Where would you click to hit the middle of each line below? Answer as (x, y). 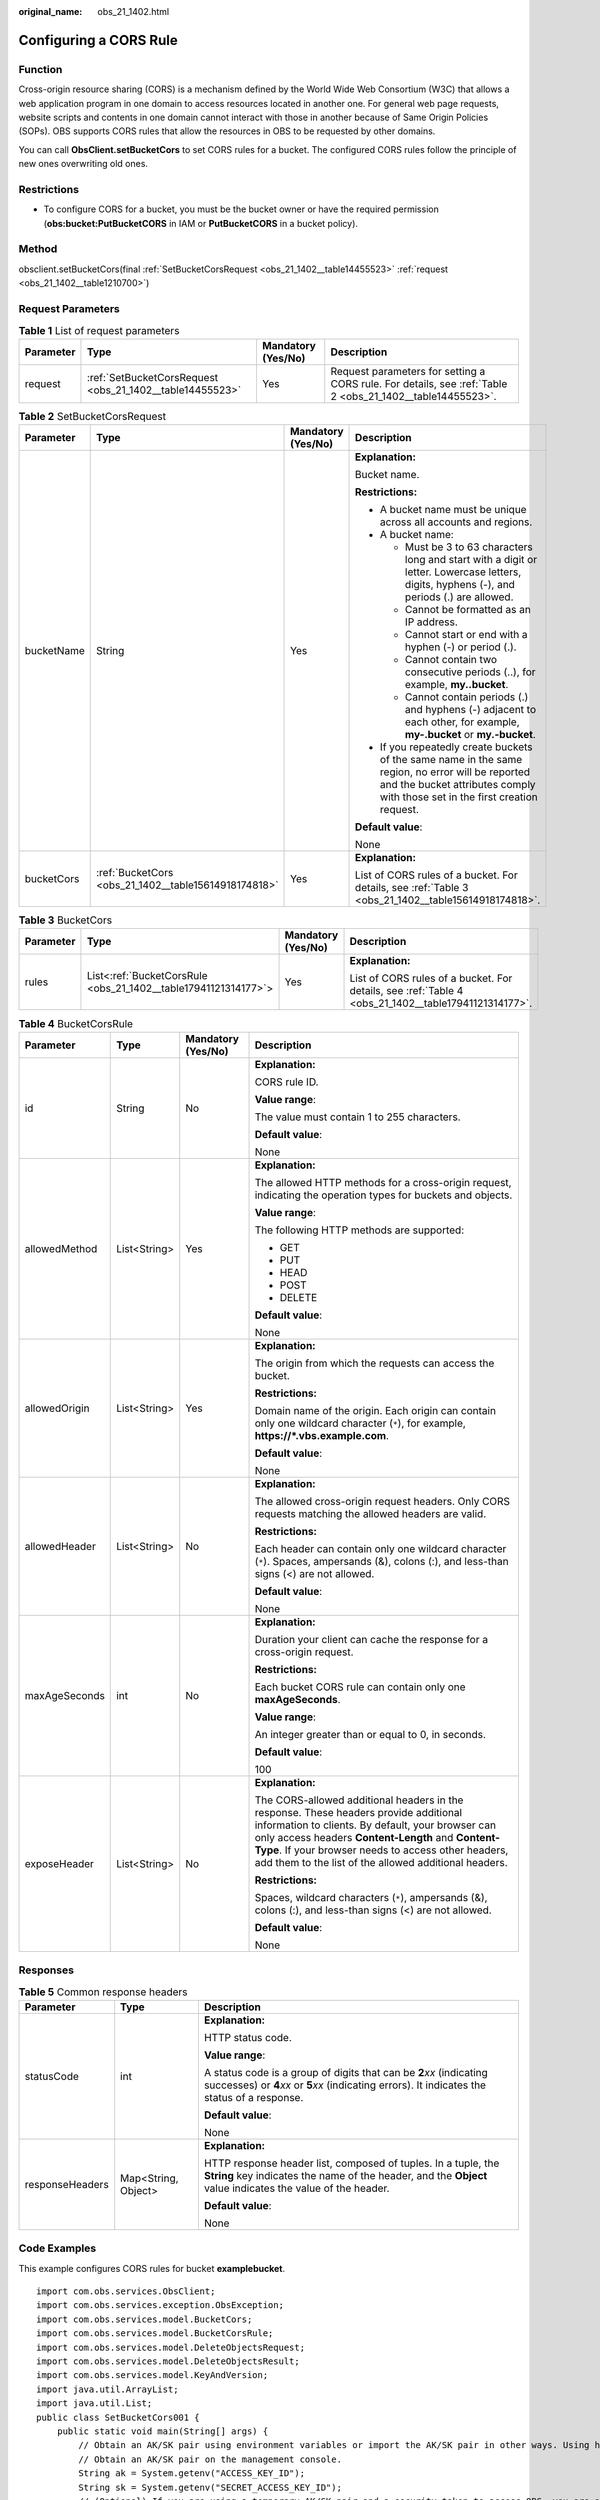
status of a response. (253, 2097)
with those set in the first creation (459, 797)
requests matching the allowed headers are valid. (370, 1513)
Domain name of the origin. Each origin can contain (375, 1410)
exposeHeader (59, 1863)
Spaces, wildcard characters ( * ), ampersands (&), (371, 1897)
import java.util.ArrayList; (107, 2389)
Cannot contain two (451, 660)
